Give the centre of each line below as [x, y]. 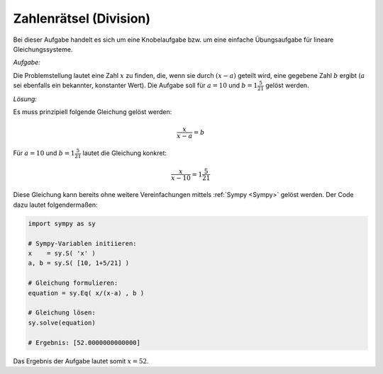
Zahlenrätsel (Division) [82, 18]
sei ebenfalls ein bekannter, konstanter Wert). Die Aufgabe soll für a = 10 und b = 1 [135, 86]
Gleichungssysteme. [43, 49]
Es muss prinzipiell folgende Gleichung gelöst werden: [93, 112]
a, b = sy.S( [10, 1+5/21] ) [79, 263]
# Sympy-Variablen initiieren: [83, 243]
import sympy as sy [62, 223]
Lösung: [25, 98]
